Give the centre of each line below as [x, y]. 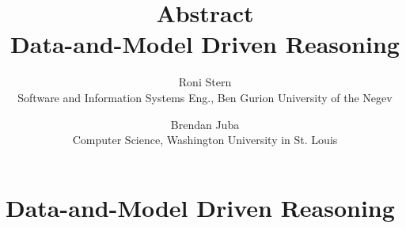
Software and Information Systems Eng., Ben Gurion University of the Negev [205, 97]
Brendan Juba [205, 124]
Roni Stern [205, 82]
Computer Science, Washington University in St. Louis [205, 140]
